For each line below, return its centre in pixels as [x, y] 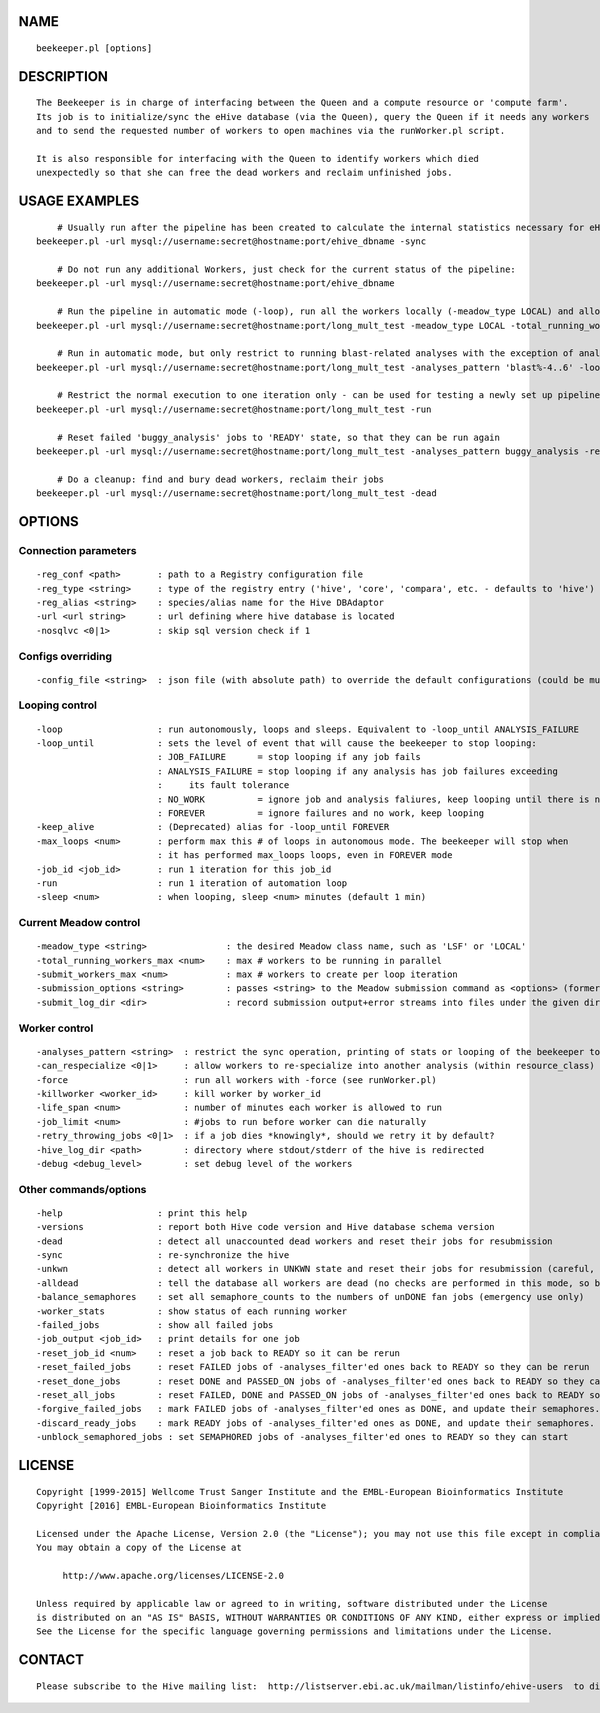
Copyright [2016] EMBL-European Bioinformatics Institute [181, 1505]
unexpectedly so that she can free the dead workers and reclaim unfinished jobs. [244, 173]
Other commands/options [82, 1189]
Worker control [56, 1028]
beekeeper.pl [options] [94, 48]
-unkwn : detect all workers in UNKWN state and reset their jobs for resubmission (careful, [315, 1269]
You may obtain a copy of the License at [139, 1548]
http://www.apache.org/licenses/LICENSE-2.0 [173, 1575]
